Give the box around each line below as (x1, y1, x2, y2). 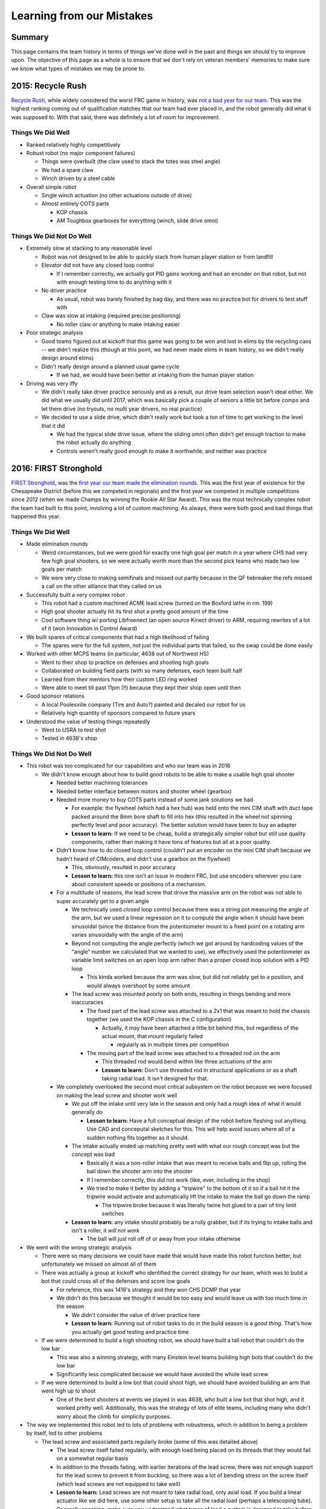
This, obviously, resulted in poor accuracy (71, 864, 176, 871)
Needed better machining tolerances (56, 779, 148, 786)
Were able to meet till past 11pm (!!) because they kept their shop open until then (41, 684, 241, 691)
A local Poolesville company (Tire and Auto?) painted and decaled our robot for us (41, 701, 246, 708)
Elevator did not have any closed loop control (41, 261, 154, 269)
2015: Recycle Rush (11, 80, 87, 91)
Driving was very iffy (26, 380, 78, 387)
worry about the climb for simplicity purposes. (56, 1412, 171, 1420)
